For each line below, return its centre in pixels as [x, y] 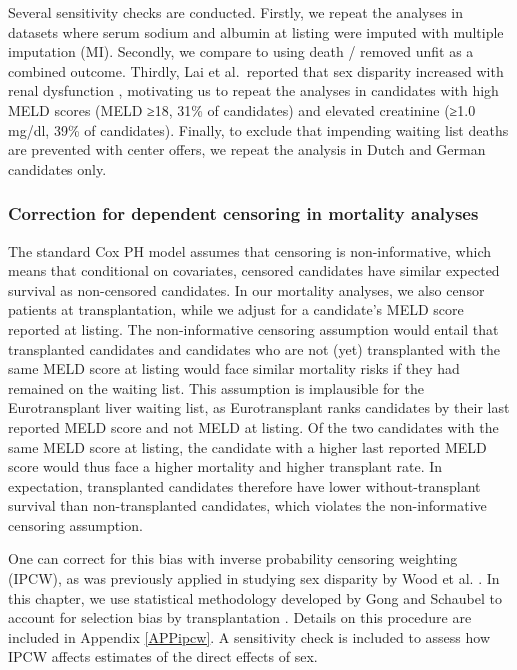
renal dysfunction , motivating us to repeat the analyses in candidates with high [253, 90]
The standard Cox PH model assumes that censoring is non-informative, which [249, 250]
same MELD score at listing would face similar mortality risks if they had [234, 368]
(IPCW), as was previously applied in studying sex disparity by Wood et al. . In [254, 578]
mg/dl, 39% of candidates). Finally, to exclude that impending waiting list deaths [258, 129]
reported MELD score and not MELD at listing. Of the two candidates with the [253, 426]
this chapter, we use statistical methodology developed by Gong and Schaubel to [255, 597]
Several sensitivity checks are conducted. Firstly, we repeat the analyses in [235, 12]
